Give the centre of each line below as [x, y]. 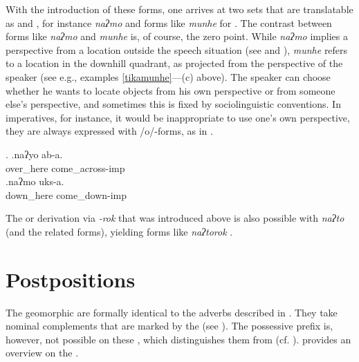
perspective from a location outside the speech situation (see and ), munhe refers [177, 49]
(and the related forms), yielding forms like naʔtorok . [119, 231]
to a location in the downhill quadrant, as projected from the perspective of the [174, 63]
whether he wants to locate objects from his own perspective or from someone [171, 90]
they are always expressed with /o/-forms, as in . [109, 131]
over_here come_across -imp [65, 168]
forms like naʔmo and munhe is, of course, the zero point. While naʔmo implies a [177, 36]
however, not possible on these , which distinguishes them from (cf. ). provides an [178, 339]
